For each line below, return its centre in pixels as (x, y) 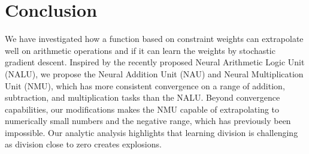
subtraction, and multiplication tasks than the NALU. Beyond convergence (143, 97)
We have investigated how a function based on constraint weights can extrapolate (154, 39)
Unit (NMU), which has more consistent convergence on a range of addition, (145, 85)
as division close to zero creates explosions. (83, 144)
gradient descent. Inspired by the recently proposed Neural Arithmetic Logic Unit (155, 62)
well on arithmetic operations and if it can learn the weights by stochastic (140, 50)
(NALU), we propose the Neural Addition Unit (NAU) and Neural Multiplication (154, 73)
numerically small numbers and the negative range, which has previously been (148, 121)
